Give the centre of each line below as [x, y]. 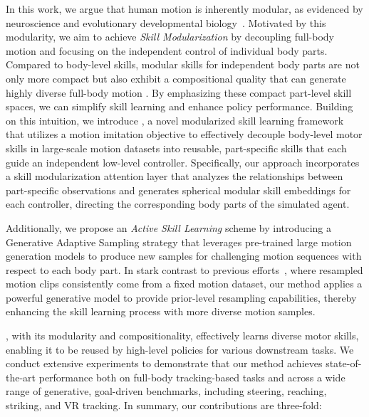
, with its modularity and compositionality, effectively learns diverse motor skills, [182, 336]
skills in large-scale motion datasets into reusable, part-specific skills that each [176, 148]
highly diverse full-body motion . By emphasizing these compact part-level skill [179, 92]
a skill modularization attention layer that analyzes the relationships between [175, 176]
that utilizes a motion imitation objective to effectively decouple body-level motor [184, 134]
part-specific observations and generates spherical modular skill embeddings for [178, 190]
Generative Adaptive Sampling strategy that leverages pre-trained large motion [179, 242]
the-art [21, 377]
